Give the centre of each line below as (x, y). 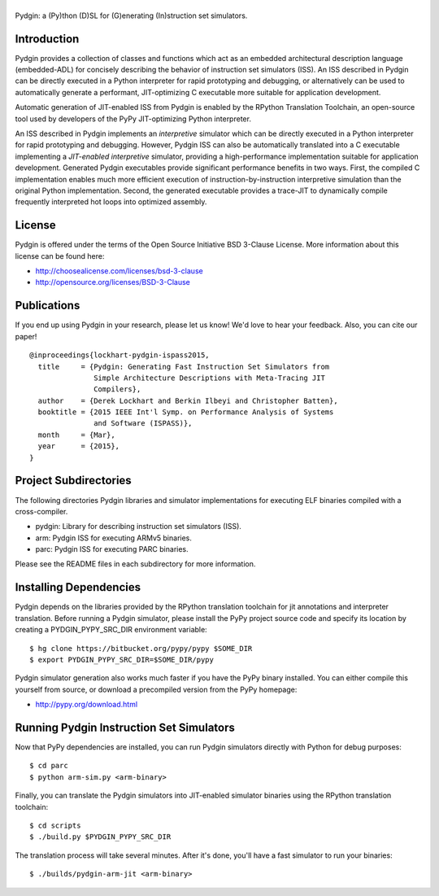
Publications (48, 306)
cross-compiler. (41, 511)
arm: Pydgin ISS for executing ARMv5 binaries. (114, 538)
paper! (26, 336)
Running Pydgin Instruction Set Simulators (125, 727)
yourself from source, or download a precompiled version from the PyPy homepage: (156, 689)
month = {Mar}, (76, 435)
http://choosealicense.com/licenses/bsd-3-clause (119, 271)
